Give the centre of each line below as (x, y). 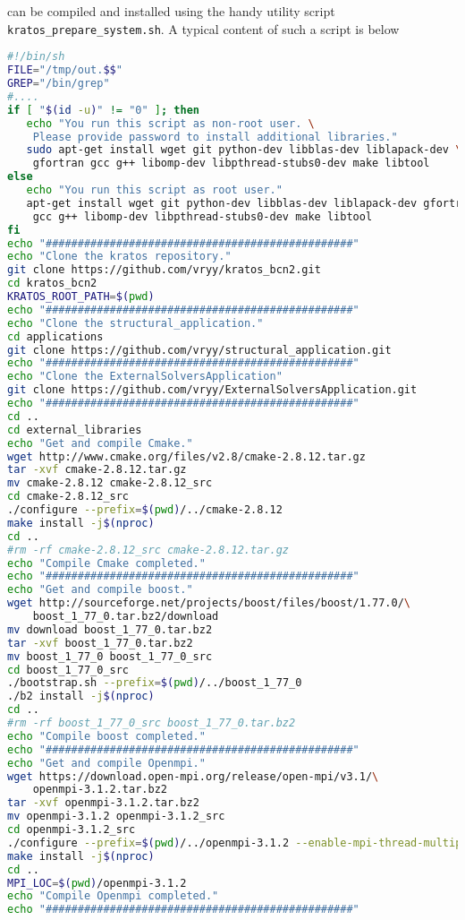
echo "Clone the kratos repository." (119, 257)
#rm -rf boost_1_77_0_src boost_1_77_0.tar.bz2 (152, 723)
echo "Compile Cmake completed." (106, 563)
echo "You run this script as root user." (154, 190)
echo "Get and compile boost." (100, 590)
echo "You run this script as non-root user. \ (170, 123)
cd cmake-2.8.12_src (68, 497)
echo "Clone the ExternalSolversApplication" (145, 377)
